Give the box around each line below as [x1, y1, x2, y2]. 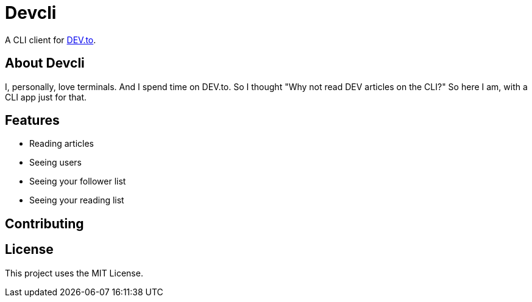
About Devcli [5, 55, 85, 71]
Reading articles [29, 138, 94, 149]
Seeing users [29, 157, 82, 168]
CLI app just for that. [5, 91, 87, 102]
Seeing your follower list [29, 176, 126, 187]
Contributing [5, 216, 84, 231]
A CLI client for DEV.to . [5, 34, 96, 45]
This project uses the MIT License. [5, 267, 143, 278]
